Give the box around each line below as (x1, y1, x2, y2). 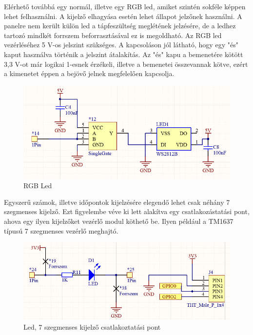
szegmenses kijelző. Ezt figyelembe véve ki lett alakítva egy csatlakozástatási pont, (4, 206, 250, 217)
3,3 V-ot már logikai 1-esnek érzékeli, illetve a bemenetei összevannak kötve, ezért (4, 59, 248, 69)
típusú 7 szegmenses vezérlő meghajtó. (4, 225, 118, 236)
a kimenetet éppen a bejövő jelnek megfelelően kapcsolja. (4, 68, 175, 79)
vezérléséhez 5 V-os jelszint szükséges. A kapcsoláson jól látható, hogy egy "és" (4, 39, 238, 50)
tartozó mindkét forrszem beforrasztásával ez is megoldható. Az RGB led (4, 30, 222, 40)
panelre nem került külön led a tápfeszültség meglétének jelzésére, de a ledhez (4, 20, 236, 31)
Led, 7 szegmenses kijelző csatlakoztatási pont (23, 321, 161, 332)
